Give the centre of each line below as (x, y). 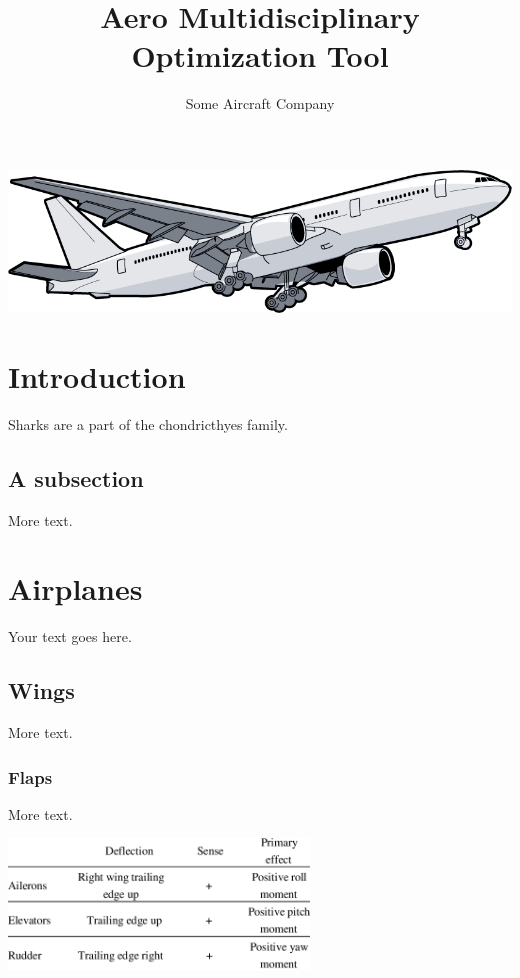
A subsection (76, 477)
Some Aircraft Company (260, 103)
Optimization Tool (260, 55)
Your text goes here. (70, 636)
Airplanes (75, 588)
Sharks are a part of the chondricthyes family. (148, 423)
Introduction (97, 375)
